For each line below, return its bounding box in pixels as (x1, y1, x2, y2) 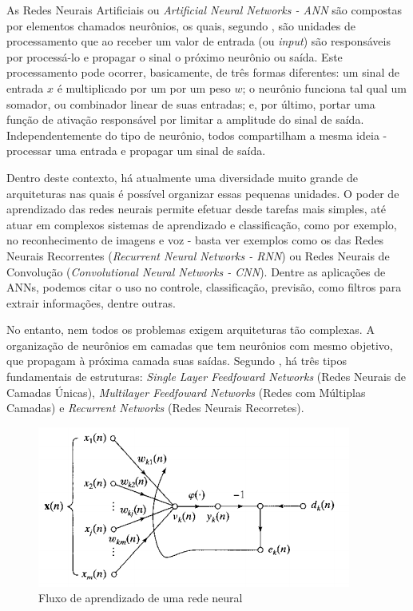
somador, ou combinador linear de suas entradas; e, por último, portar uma (6, 95, 375, 112)
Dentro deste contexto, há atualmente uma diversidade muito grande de (6, 169, 358, 185)
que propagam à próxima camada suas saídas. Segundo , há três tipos (6, 352, 347, 369)
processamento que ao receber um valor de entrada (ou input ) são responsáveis (6, 33, 391, 50)
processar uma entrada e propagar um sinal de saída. (6, 142, 266, 159)
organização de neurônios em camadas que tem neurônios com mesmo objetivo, (6, 336, 393, 353)
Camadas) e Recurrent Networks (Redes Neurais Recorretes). (6, 399, 304, 416)
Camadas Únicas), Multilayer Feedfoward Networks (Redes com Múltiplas (6, 383, 366, 400)
